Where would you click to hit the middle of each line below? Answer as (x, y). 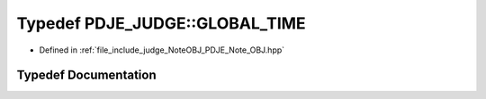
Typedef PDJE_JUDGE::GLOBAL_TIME (161, 23)
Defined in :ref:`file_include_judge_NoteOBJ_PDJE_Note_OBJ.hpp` (162, 50)
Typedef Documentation (86, 75)
